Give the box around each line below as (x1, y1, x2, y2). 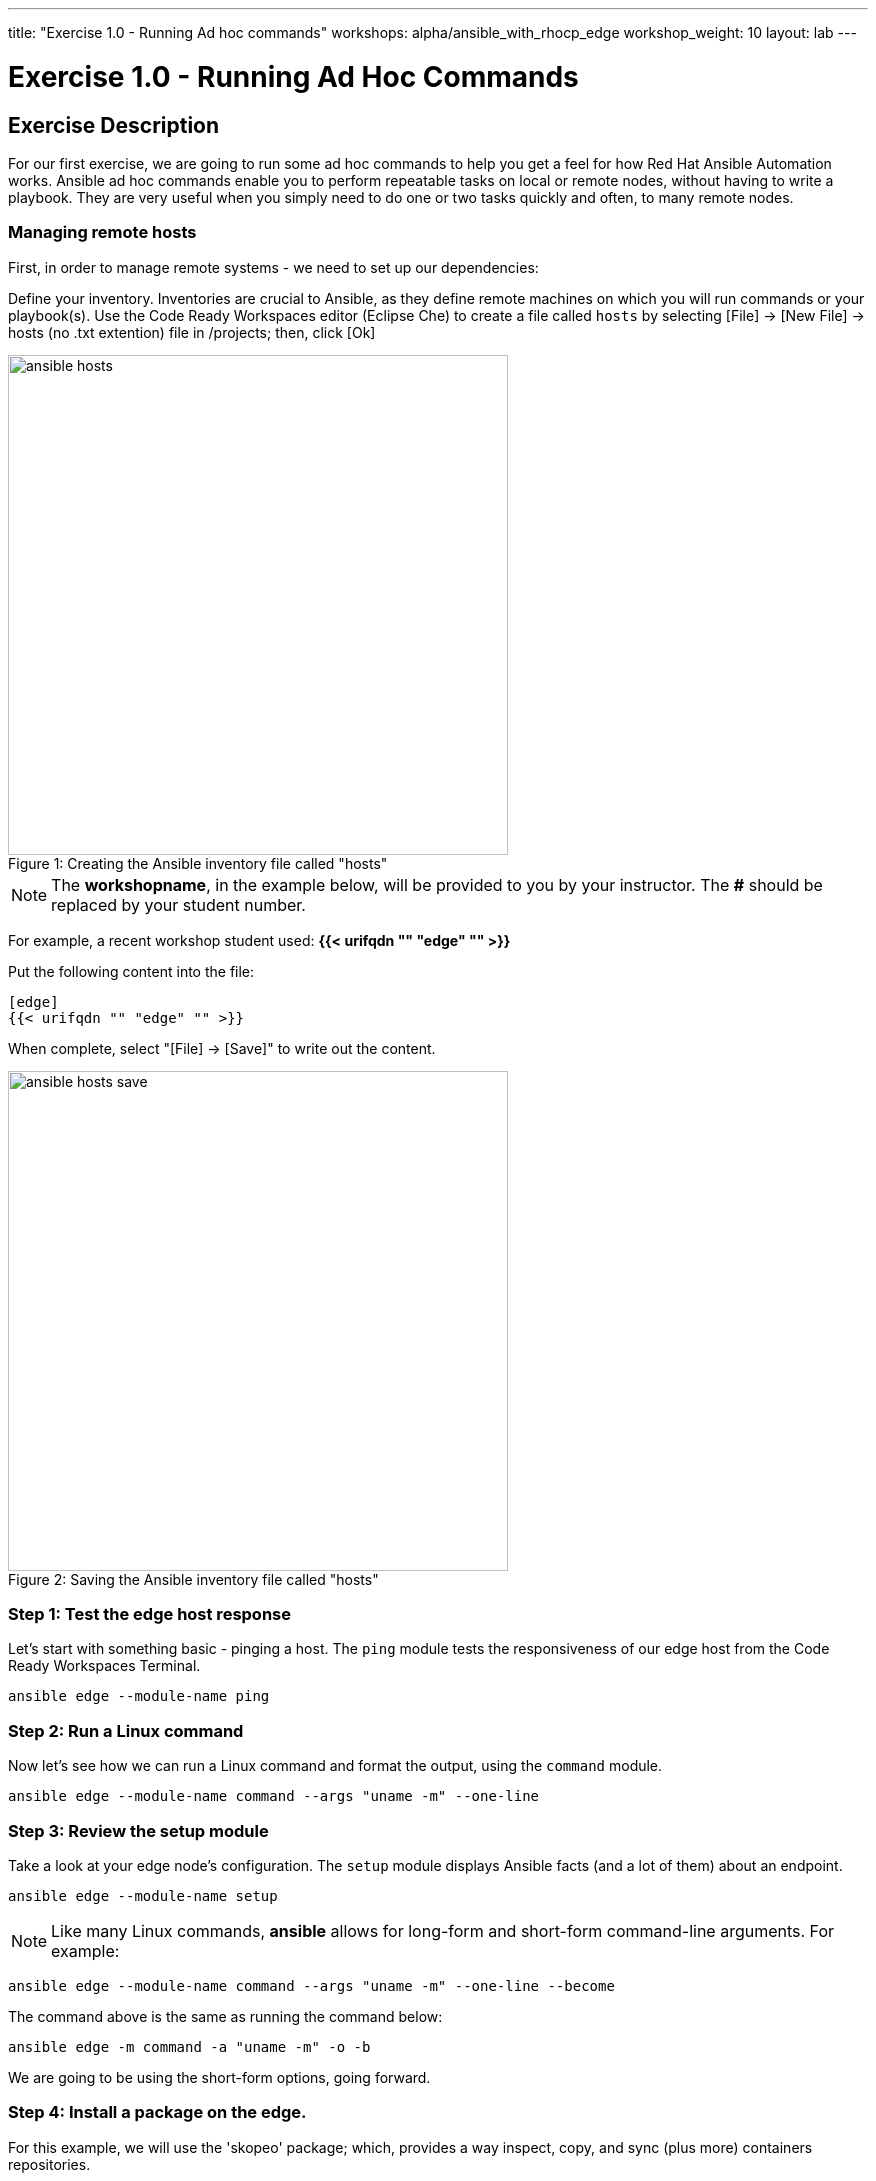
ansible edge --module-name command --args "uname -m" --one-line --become (8, 1977, 615, 1994)
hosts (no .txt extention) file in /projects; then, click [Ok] (8, 323, 376, 341)
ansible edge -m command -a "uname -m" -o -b (8, 2038, 371, 2055)
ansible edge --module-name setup (8, 1887, 278, 1904)
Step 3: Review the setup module (8, 1820, 269, 1841)
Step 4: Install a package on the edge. (8, 2102, 307, 2123)
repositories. (8, 2155, 91, 2173)
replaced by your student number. (51, 894, 306, 915)
